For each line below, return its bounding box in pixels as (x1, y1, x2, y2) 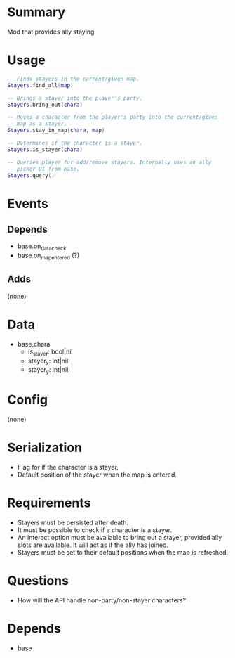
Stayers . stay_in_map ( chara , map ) (7, 127, 105, 134)
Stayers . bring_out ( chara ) (7, 101, 83, 108)
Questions (7, 573, 69, 589)
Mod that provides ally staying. (7, 27, 97, 36)
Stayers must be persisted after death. (17, 518, 128, 527)
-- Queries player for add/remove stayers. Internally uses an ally (7, 159, 212, 166)
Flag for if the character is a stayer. (17, 463, 119, 471)
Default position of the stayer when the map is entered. (17, 470, 177, 479)
